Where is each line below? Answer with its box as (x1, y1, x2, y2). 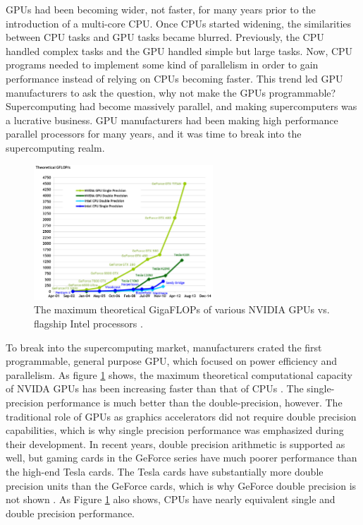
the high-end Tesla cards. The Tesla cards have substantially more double (6, 464, 324, 478)
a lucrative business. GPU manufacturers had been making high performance (6, 112, 338, 127)
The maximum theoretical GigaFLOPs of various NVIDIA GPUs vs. (34, 302, 330, 317)
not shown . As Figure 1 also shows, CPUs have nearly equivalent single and (6, 492, 336, 507)
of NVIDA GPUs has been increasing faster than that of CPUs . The (6, 381, 304, 396)
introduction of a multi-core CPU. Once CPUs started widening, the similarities (6, 16, 352, 30)
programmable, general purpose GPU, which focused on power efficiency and (6, 354, 338, 368)
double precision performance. (6, 505, 135, 520)
